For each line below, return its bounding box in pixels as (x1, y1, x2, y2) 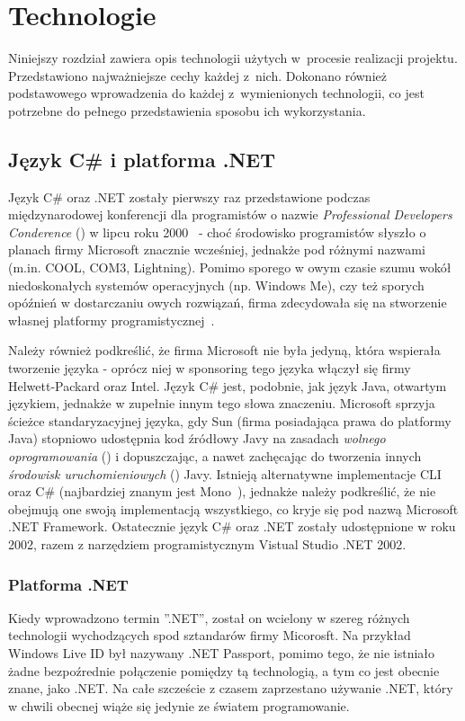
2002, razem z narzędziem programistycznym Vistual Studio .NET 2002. (8, 534, 407, 553)
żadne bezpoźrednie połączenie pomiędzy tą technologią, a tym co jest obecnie (8, 661, 440, 680)
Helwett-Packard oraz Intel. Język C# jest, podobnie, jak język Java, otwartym (8, 376, 447, 395)
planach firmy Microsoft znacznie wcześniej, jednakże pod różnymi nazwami (8, 240, 425, 259)
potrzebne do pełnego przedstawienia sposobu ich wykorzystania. (8, 101, 366, 120)
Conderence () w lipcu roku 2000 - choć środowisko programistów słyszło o (8, 222, 426, 241)
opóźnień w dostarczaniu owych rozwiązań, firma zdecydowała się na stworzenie (8, 293, 447, 312)
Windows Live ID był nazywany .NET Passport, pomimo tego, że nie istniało (8, 643, 435, 662)
